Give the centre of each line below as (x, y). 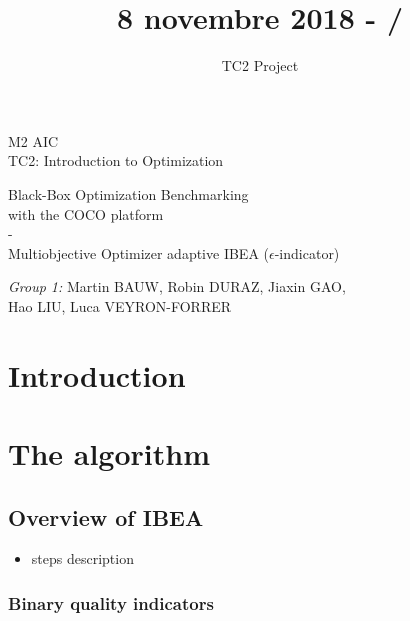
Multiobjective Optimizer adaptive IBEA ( (139, 252)
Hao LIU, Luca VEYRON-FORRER (120, 305)
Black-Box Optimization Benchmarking (128, 193)
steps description (82, 558)
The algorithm (109, 453)
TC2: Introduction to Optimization (116, 160)
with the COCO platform (86, 213)
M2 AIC (33, 140)
